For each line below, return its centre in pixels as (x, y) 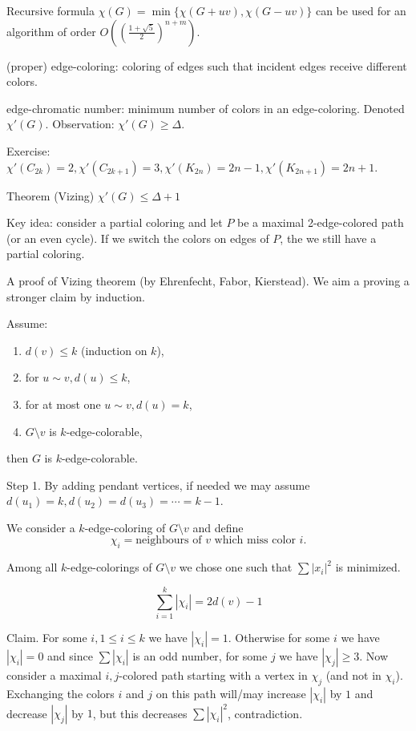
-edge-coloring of (125, 527)
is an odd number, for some (200, 655)
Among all (32, 567)
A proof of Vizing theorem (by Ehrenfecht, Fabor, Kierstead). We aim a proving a (208, 280)
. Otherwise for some (279, 637)
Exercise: (28, 150)
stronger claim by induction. (76, 296)
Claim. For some (47, 637)
